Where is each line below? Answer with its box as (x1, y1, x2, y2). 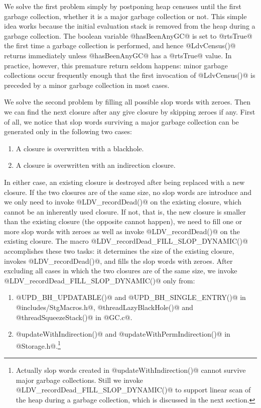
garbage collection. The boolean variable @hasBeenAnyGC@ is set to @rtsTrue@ (4, 30, 252, 41)
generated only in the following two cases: (4, 126, 132, 137)
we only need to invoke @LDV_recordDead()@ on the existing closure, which (4, 196, 241, 207)
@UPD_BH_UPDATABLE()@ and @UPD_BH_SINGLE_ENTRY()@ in (16, 292, 246, 302)
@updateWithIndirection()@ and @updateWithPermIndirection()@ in (16, 329, 230, 339)
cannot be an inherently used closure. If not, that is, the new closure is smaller (4, 206, 246, 217)
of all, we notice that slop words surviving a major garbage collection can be (4, 116, 239, 127)
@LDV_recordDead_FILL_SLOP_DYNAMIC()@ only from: (4, 275, 195, 285)
